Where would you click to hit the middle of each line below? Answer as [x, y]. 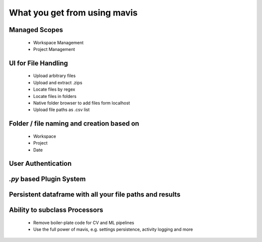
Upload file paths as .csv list [61, 110]
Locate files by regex [54, 89]
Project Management [54, 49]
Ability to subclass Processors [56, 210]
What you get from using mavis [73, 13]
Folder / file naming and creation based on [74, 124]
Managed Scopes [36, 30]
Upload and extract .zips [58, 82]
